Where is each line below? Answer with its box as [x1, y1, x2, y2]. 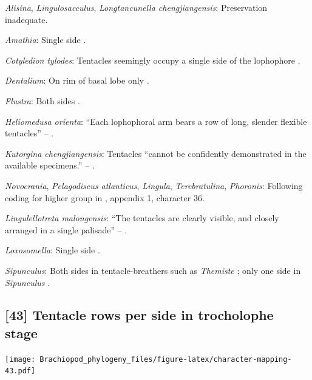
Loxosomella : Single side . [5, 244, 100, 256]
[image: [5, 355, 36, 364]
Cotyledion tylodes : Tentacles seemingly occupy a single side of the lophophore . [5, 53, 300, 66]
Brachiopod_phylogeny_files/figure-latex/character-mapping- [39, 355, 292, 364]
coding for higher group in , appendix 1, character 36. [5, 191, 205, 204]
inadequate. [5, 13, 48, 25]
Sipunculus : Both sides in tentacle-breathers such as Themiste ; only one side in [5, 264, 301, 276]
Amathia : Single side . [5, 33, 86, 46]
